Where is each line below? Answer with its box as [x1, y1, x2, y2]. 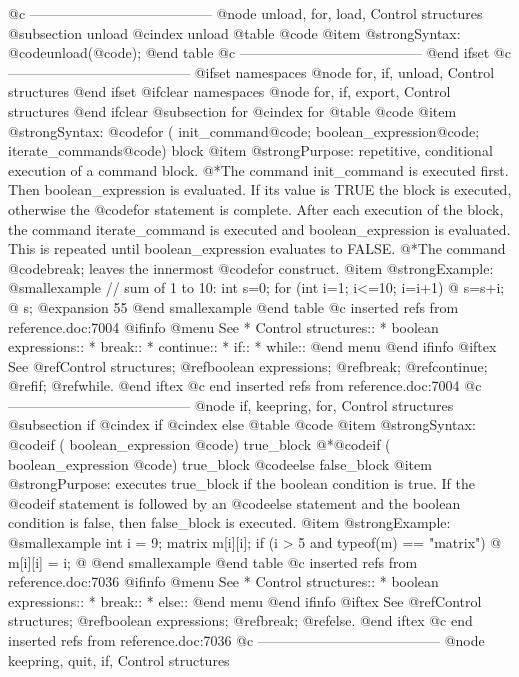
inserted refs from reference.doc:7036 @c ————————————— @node [8, 630, 485, 650]
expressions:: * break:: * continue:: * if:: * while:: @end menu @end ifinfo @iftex [8, 336, 497, 357]
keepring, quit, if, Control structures [8, 649, 230, 670]
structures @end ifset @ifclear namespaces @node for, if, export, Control [8, 81, 451, 102]
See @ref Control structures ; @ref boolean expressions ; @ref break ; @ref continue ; [8, 355, 488, 376]
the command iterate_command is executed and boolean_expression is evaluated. [8, 218, 511, 239]
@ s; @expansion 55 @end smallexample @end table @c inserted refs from [8, 296, 459, 317]
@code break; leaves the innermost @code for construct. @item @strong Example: [8, 257, 494, 278]
